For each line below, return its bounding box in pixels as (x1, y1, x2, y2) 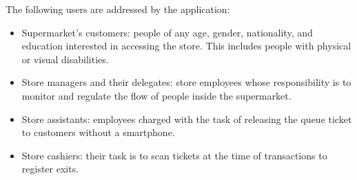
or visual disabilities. (21, 52, 109, 66)
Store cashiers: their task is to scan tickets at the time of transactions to (21, 148, 327, 162)
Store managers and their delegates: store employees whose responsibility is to (21, 75, 351, 89)
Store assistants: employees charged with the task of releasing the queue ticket (21, 111, 352, 126)
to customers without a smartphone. (21, 125, 175, 139)
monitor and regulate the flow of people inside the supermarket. (21, 88, 292, 102)
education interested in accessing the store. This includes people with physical (21, 38, 351, 53)
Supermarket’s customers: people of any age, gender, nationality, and (21, 25, 313, 39)
